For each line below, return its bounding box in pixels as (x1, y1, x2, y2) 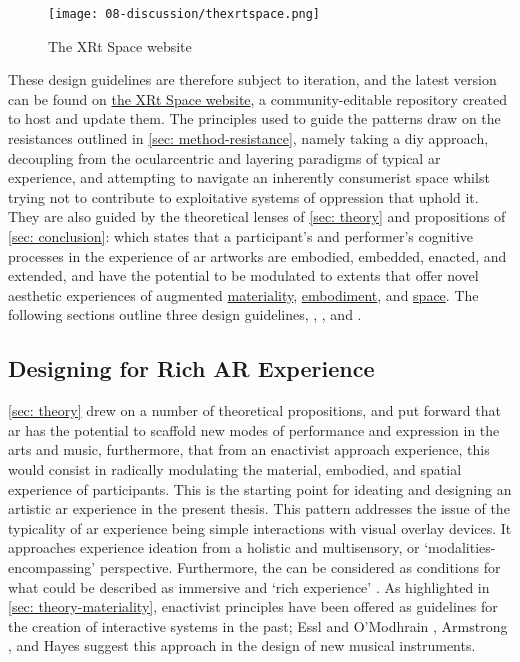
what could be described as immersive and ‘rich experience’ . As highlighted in (8, 576, 490, 597)
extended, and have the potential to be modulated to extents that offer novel (8, 265, 479, 286)
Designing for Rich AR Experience (8, 353, 375, 384)
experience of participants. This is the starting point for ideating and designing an (8, 478, 512, 499)
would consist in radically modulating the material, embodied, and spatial (8, 458, 462, 479)
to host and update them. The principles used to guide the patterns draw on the (8, 108, 501, 129)
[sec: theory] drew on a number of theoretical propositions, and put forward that (8, 400, 501, 421)
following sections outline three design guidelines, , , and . (8, 304, 362, 325)
